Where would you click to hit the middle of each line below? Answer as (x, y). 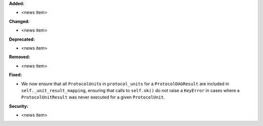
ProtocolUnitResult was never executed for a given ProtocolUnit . (93, 97)
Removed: (19, 57)
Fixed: (15, 75)
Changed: (19, 21)
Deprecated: (22, 39)
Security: (19, 106)
